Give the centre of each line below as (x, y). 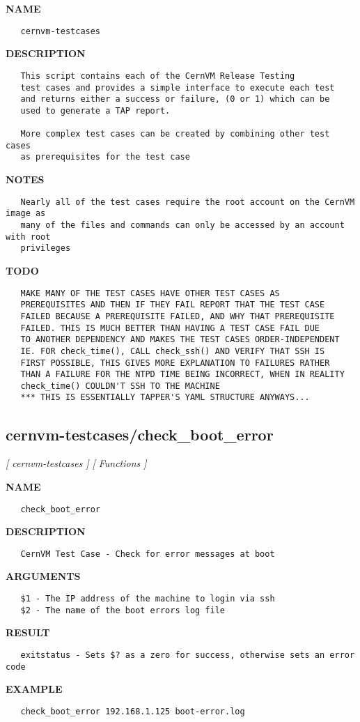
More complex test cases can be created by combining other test (175, 134)
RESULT (28, 632)
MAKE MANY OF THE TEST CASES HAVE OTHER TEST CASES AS (150, 293)
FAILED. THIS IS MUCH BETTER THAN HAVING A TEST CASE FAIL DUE (170, 328)
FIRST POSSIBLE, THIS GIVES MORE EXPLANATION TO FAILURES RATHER (175, 363)
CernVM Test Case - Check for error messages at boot (148, 554)
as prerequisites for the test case (105, 157)
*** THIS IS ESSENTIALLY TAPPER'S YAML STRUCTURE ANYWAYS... (165, 398)
